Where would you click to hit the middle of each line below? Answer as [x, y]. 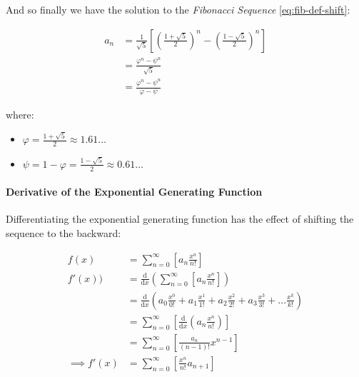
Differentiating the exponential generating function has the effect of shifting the [180, 219]
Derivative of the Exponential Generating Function [134, 192]
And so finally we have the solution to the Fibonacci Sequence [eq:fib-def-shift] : [178, 9]
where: [20, 114]
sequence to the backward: [64, 233]
